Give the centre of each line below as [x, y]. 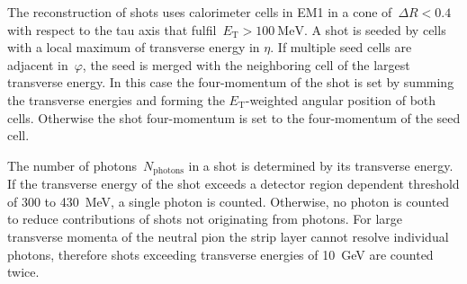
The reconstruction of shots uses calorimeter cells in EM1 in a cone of [200, 12]
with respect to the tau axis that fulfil [112, 29]
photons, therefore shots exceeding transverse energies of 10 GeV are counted [220, 254]
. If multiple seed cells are [341, 47]
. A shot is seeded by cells [375, 29]
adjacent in [38, 64]
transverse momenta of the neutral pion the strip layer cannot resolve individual [228, 236]
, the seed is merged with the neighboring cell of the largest [246, 64]
